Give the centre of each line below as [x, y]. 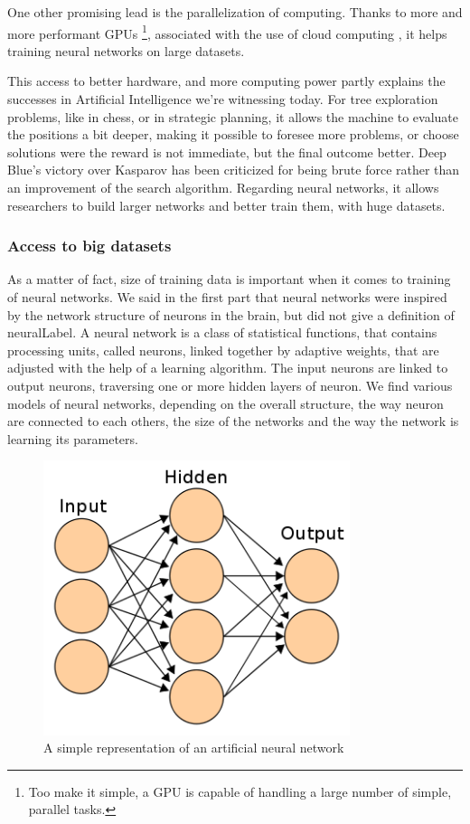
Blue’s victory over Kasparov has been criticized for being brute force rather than [234, 170]
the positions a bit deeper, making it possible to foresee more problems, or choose [233, 134]
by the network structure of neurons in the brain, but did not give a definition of [231, 314]
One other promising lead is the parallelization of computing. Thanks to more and [235, 12]
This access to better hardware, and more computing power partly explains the [226, 81]
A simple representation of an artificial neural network [194, 748]
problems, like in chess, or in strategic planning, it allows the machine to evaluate [233, 116]
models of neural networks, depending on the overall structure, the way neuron [226, 403]
